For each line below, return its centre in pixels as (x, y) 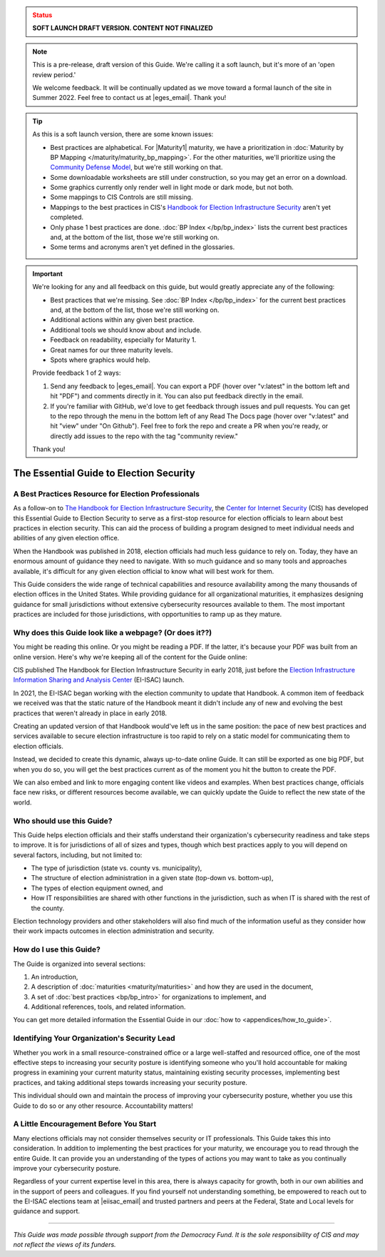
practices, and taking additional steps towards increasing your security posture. (130, 1082)
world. (22, 802)
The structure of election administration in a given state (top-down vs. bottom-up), (152, 878)
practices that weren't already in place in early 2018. (90, 713)
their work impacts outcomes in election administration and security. (114, 931)
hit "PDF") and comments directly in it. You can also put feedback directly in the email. (177, 396)
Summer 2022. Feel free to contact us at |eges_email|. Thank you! (129, 98)
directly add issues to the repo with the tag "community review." (144, 436)
